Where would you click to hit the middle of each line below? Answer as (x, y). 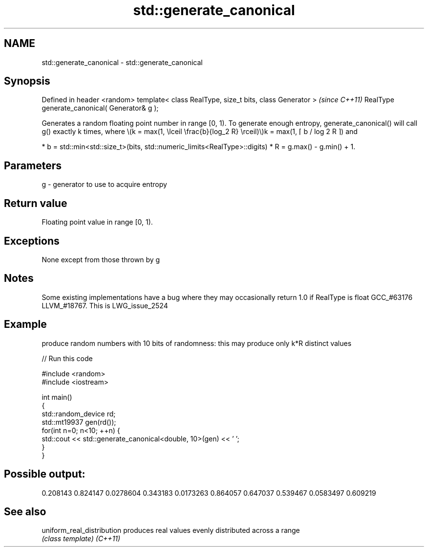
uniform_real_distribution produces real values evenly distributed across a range (171, 530)
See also (25, 511)
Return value (36, 203)
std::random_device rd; (79, 413)
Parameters (33, 165)
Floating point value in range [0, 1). (97, 222)
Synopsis (27, 81)
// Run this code (67, 358)
